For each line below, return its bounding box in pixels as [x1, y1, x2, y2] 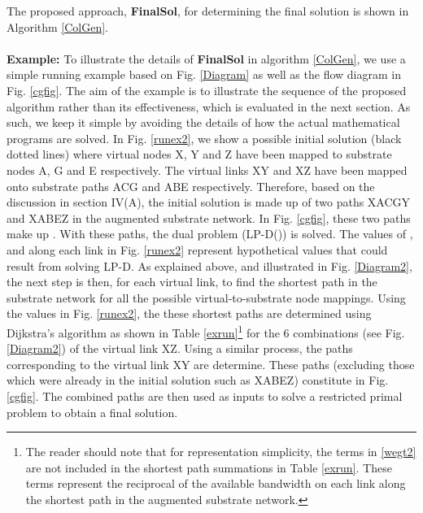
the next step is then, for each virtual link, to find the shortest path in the [7, 273, 377, 290]
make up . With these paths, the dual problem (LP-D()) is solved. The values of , [7, 225, 413, 242]
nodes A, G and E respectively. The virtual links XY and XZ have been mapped [7, 161, 408, 178]
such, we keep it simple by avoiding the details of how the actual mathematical [7, 114, 400, 131]
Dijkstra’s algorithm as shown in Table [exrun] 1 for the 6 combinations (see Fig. [7, 321, 405, 341]
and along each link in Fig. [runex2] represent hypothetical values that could [7, 241, 388, 258]
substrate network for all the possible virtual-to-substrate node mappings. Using [7, 289, 406, 306]
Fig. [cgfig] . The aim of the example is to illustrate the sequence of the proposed [7, 81, 407, 98]
